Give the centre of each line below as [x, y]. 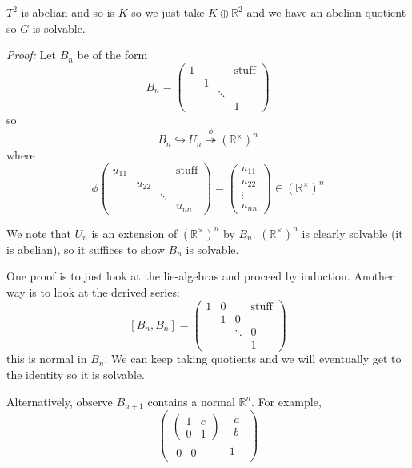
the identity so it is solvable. [76, 375]
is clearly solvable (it [352, 233]
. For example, [286, 401]
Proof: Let [31, 55]
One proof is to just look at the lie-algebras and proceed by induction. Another [200, 276]
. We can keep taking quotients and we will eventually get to [253, 359]
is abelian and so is [68, 12]
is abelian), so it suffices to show [86, 249]
